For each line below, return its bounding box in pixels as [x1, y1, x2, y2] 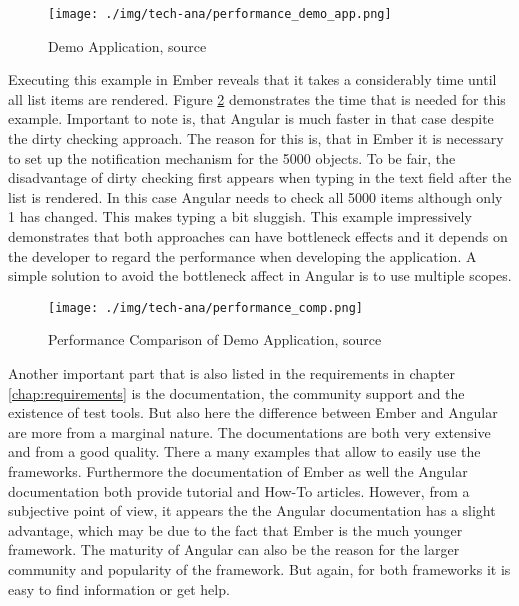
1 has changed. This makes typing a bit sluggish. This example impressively [8, 206, 472, 227]
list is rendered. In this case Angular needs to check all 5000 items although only [8, 186, 503, 207]
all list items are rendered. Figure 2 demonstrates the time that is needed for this [8, 88, 506, 109]
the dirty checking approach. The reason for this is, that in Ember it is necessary [8, 128, 504, 149]
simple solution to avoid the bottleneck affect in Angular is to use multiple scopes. [8, 265, 512, 286]
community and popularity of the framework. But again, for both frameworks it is [8, 558, 511, 579]
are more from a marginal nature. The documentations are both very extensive [8, 421, 491, 442]
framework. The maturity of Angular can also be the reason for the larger [8, 539, 460, 560]
